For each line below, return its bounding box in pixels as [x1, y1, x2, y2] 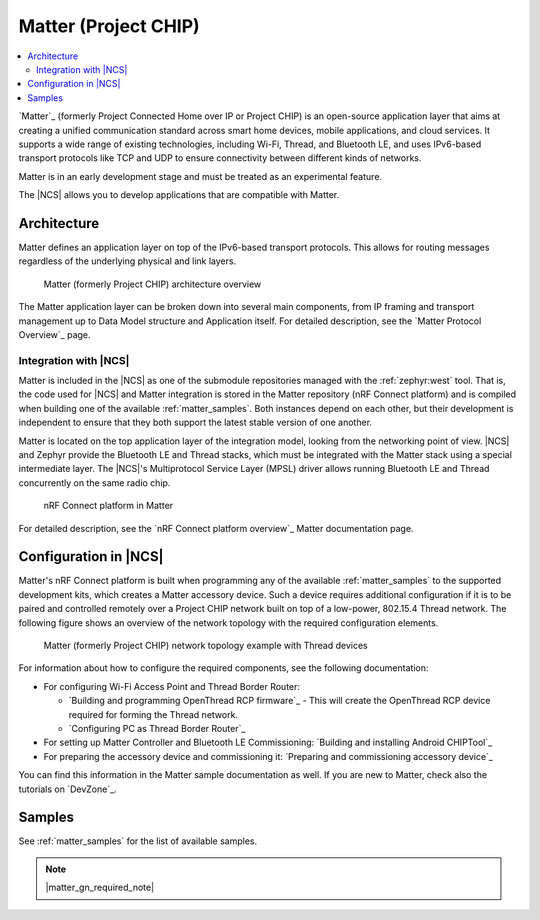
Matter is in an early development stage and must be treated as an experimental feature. [18, 170, 383, 182]
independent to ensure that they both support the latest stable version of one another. [18, 416, 373, 429]
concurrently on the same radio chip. [18, 476, 171, 489]
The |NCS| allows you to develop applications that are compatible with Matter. [18, 189, 340, 201]
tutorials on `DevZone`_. [18, 783, 117, 795]
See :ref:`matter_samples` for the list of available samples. [18, 835, 258, 847]
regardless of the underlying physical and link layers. [18, 255, 237, 267]
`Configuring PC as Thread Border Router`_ [68, 723, 246, 734]
